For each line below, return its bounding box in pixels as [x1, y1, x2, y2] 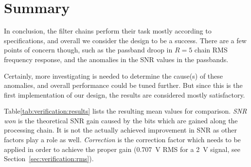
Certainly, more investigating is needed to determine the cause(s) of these [4, 70, 223, 81]
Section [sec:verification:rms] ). [4, 153, 94, 164]
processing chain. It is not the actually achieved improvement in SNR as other [4, 125, 237, 135]
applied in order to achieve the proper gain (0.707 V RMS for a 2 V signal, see [4, 144, 240, 154]
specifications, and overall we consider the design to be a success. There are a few [4, 35, 247, 45]
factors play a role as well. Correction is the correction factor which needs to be [4, 134, 241, 145]
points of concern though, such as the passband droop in [4, 45, 173, 55]
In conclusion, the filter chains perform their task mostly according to [4, 26, 212, 36]
